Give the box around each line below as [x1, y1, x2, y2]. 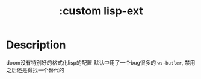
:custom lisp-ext [59, 4, 143, 18]
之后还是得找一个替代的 [6, 66, 64, 74]
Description [6, 38, 66, 52]
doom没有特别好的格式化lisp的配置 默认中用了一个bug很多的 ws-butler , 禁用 [6, 58, 196, 66]
